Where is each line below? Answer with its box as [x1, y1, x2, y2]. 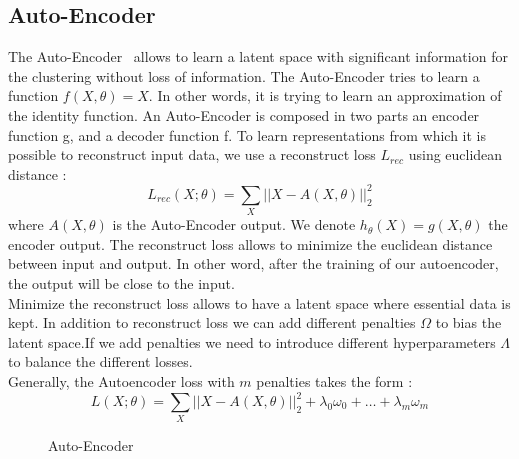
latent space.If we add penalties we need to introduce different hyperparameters [8, 331, 496, 352]
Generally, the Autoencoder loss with [8, 370, 235, 391]
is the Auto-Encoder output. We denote [112, 214, 356, 235]
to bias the [435, 312, 502, 333]
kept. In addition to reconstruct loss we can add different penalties [8, 312, 416, 333]
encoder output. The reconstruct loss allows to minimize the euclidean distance [8, 233, 493, 254]
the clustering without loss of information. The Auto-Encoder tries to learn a [8, 65, 480, 86]
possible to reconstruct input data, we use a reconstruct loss [8, 144, 376, 165]
